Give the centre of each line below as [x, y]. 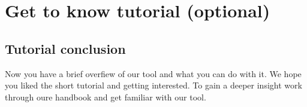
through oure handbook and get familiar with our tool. [106, 97]
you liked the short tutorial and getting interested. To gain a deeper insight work [153, 85]
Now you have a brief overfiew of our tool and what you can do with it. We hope [153, 73]
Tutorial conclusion [65, 48]
